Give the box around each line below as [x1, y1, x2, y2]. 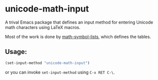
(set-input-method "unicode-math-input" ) [5, 60, 90, 66]
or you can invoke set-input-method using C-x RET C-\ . [5, 69, 115, 75]
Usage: [5, 48, 28, 56]
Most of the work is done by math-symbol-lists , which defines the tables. [5, 34, 151, 40]
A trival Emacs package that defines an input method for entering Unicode [5, 19, 154, 25]
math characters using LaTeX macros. [5, 24, 81, 30]
